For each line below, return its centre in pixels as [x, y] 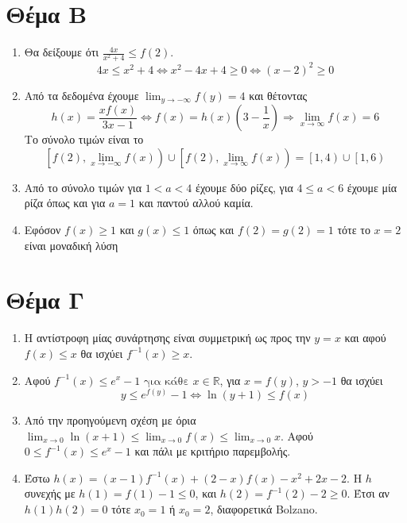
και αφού [365, 338]
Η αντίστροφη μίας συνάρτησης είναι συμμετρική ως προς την [167, 338]
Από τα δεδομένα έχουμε [81, 95]
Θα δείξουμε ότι [62, 52]
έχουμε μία [372, 187]
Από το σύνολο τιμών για [83, 187]
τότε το [354, 229]
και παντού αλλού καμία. [196, 203]
